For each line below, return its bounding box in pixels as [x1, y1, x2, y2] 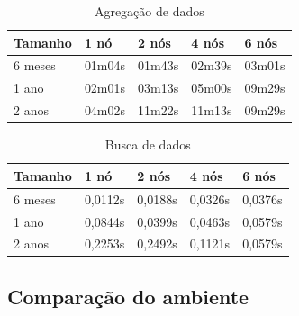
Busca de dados [104, 135, 191, 154]
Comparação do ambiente [7, 282, 249, 310]
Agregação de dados [94, 2, 204, 20]
